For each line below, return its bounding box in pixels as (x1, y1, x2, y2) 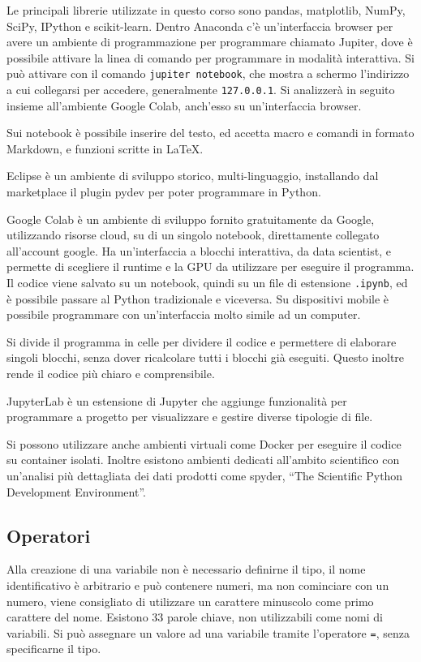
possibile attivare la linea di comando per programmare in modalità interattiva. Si (6, 49, 415, 66)
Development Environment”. (6, 483, 146, 500)
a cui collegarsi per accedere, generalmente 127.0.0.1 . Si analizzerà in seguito (6, 81, 395, 98)
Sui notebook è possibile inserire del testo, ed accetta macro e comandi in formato (6, 124, 415, 141)
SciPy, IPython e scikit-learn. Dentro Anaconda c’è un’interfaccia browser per (6, 17, 393, 34)
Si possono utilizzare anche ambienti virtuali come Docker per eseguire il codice (6, 435, 402, 452)
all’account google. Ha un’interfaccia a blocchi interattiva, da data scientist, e (6, 242, 391, 259)
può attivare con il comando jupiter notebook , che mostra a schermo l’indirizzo (6, 65, 410, 82)
